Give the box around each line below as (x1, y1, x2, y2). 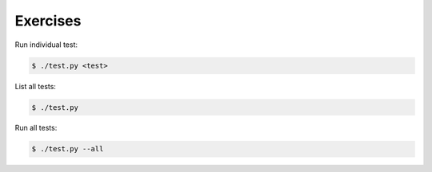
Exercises (14, 12, 82, 29)
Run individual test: (14, 40, 78, 49)
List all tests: (14, 81, 56, 91)
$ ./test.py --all (31, 144, 104, 154)
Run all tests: (14, 123, 58, 133)
